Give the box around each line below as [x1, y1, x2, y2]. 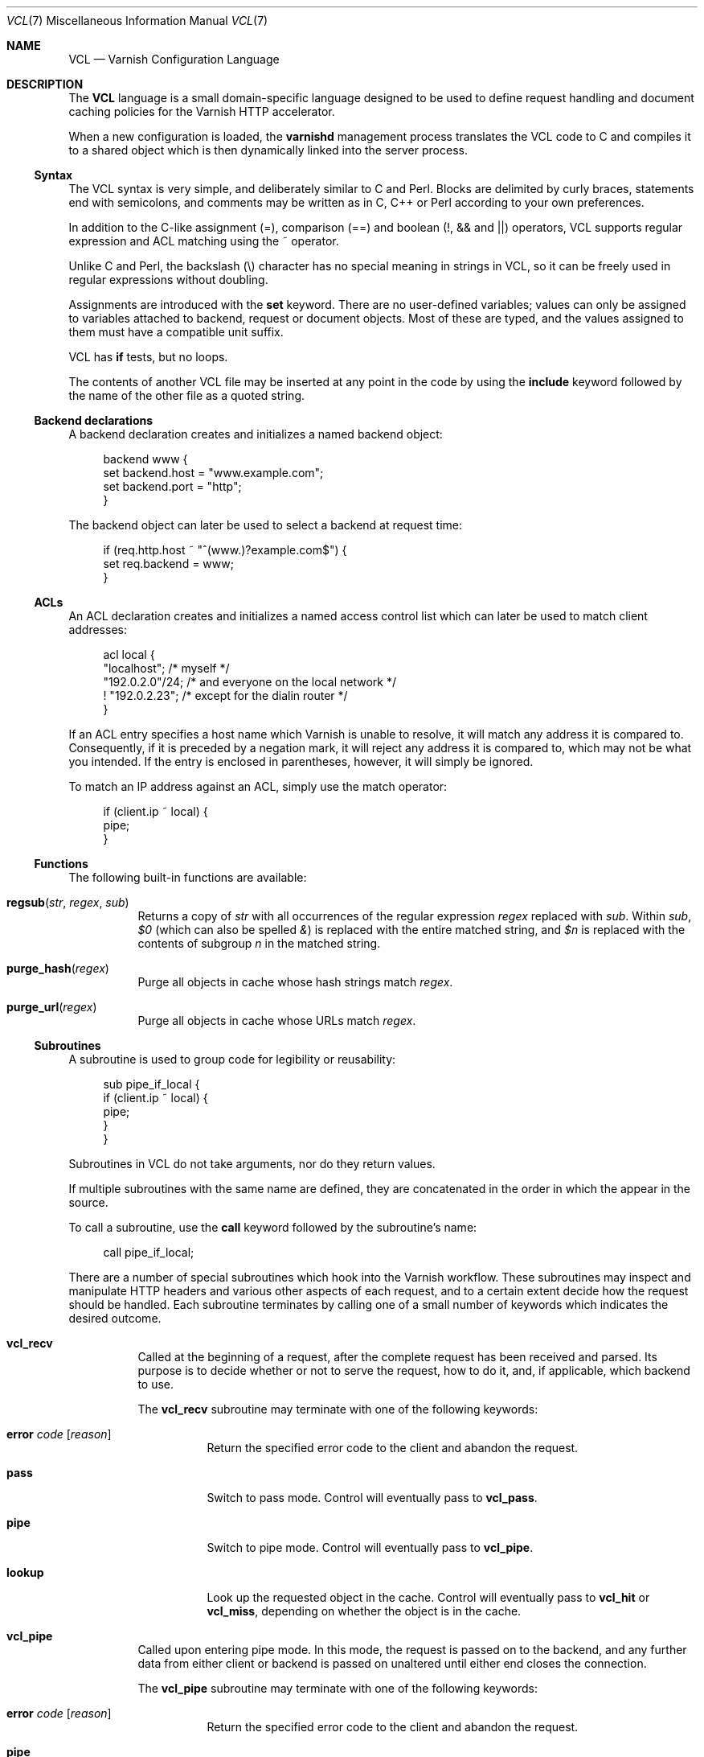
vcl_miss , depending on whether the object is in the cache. [207, 1604, 522, 1618]
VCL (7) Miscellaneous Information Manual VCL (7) [6, 14, 268, 27]
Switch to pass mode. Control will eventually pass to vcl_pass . [207, 1491, 538, 1504]
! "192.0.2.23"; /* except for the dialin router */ [103, 689, 348, 702]
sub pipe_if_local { [103, 1077, 200, 1091]
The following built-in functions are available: [68, 870, 307, 884]
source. [68, 1195, 108, 1209]
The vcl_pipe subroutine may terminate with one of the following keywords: [137, 1681, 538, 1695]
